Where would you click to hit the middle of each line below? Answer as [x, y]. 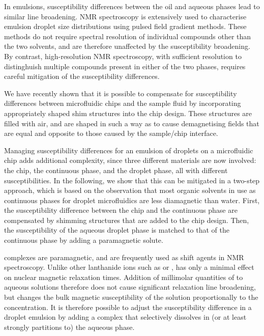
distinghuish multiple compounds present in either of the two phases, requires [125, 66]
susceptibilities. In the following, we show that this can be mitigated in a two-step [132, 180]
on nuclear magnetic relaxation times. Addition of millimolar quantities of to [124, 277]
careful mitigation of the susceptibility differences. [82, 76]
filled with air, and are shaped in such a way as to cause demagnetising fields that [132, 123]
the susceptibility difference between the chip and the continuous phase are [121, 210]
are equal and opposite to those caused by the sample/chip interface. [111, 133]
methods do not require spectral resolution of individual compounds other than [128, 36]
